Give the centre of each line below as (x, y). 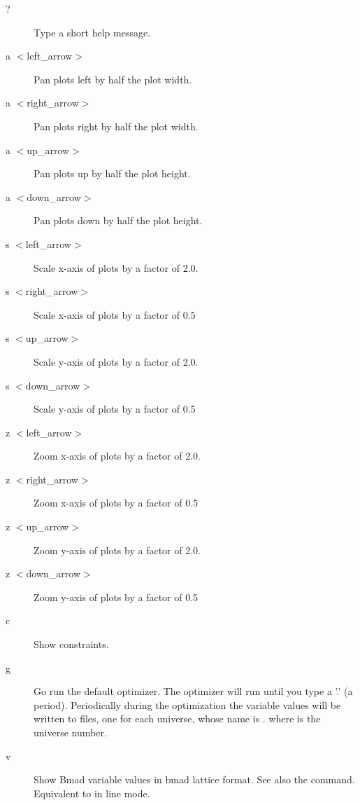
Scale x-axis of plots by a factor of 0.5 (115, 314)
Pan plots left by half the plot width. (113, 79)
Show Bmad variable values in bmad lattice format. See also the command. (194, 779)
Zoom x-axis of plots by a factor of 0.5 (116, 503)
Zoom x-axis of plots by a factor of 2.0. (117, 456)
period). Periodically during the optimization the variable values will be (187, 704)
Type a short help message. (92, 32)
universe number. (70, 732)
